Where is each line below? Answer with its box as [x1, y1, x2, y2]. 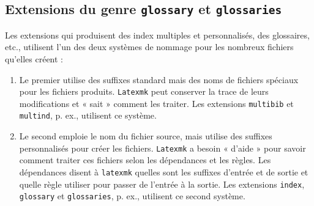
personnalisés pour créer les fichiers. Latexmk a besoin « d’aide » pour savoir [19, 141, 306, 154]
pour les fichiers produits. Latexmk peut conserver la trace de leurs [19, 85, 269, 98]
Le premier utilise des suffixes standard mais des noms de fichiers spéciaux [19, 73, 299, 86]
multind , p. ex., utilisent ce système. [19, 109, 157, 122]
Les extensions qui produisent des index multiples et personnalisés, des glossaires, [5, 28, 310, 41]
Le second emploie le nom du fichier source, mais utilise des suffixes [19, 130, 272, 142]
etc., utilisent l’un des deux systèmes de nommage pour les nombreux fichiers [5, 40, 294, 53]
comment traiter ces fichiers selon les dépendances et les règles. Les [19, 153, 271, 166]
